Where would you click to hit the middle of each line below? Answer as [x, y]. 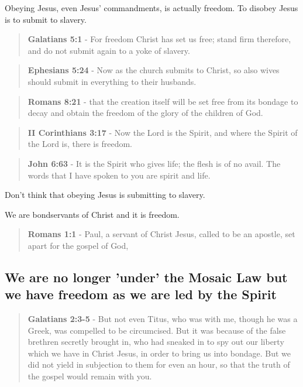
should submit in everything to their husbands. [112, 81]
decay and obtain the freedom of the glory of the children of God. [145, 113]
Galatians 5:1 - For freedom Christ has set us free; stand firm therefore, [159, 39]
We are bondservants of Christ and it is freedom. [92, 214]
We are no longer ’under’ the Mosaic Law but [146, 277]
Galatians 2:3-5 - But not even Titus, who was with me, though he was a [163, 319]
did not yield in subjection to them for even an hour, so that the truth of [159, 364]
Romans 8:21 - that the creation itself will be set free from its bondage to [163, 101]
